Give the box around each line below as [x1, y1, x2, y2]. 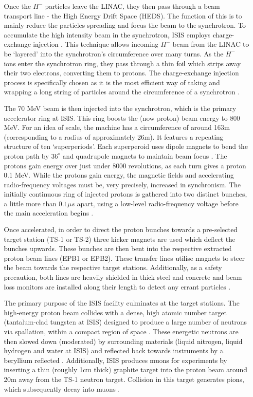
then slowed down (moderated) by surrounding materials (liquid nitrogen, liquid [4, 336, 243, 346]
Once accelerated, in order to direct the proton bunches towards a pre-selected [4, 224, 237, 235]
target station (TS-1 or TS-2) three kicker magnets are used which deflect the [4, 234, 235, 244]
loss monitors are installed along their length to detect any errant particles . [4, 281, 231, 291]
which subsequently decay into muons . [4, 383, 120, 394]
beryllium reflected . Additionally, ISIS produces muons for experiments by [4, 355, 227, 365]
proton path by [4, 150, 49, 161]
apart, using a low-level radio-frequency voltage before [77, 198, 238, 208]
